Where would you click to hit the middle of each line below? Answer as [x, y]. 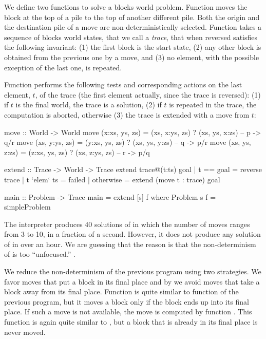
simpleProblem [27, 207]
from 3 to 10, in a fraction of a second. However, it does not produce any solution [132, 234]
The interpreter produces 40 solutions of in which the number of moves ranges [127, 224]
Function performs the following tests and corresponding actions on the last [123, 84]
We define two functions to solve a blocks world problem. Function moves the [126, 7]
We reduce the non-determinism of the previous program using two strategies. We [133, 271]
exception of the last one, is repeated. [63, 67]
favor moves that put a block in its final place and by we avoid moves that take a [132, 281]
